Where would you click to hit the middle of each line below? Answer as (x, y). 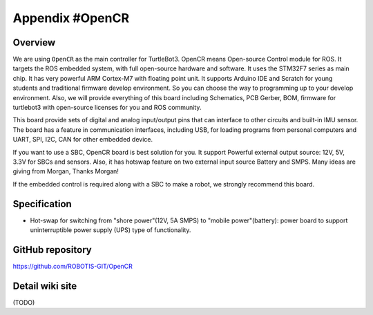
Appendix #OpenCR (71, 18)
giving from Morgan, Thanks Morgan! (66, 171)
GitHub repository (52, 250)
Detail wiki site (45, 286)
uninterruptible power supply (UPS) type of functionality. (111, 230)
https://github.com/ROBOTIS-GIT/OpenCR (73, 266)
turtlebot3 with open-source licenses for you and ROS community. (107, 108)
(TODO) (24, 302)
